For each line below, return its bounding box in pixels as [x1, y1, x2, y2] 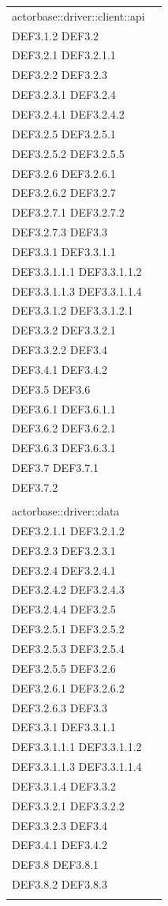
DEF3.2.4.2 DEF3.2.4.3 [12, 581, 125, 598]
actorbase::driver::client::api [12, 7, 145, 24]
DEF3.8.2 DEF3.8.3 [12, 876, 107, 893]
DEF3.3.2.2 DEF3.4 [12, 342, 107, 358]
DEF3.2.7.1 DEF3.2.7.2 [12, 204, 125, 221]
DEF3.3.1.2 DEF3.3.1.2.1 [12, 302, 133, 319]
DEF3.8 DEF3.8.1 [12, 856, 99, 873]
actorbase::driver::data [12, 503, 120, 519]
